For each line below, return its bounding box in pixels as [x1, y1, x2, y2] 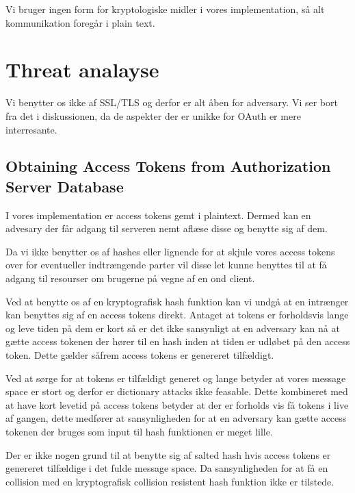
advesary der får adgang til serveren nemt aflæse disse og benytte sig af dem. [5, 221, 328, 236]
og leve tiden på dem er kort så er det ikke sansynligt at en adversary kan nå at [5, 320, 340, 335]
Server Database [5, 175, 124, 197]
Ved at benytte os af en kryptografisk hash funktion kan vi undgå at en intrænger [5, 294, 349, 308]
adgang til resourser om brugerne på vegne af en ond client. [5, 271, 255, 286]
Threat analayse [5, 55, 159, 84]
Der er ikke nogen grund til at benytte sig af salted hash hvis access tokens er [5, 447, 331, 462]
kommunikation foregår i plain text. [5, 15, 155, 29]
